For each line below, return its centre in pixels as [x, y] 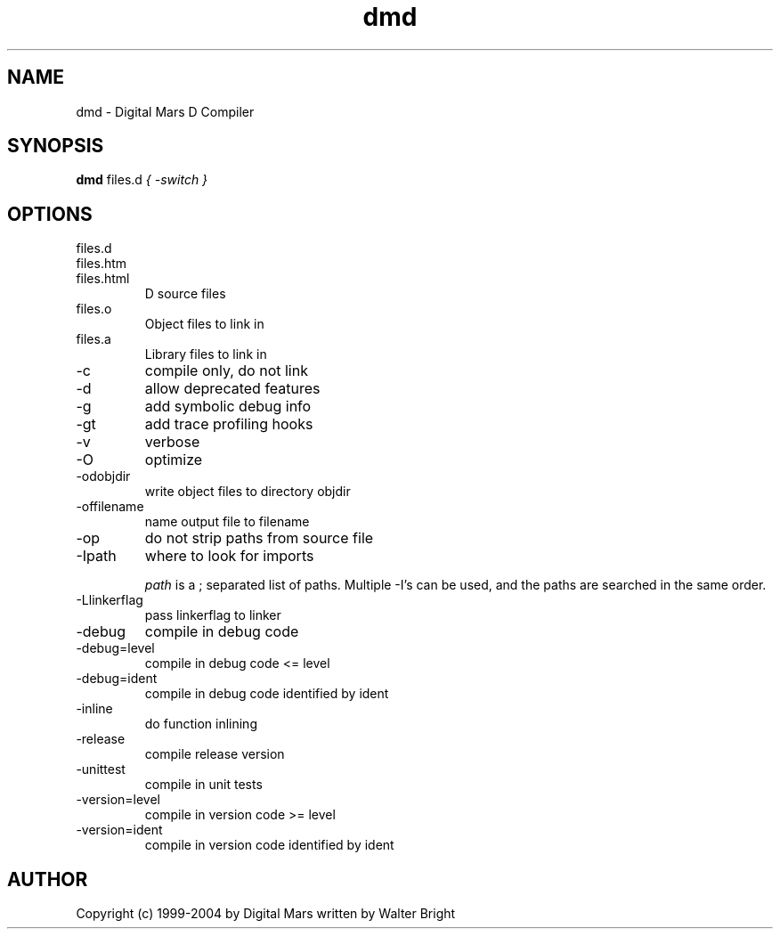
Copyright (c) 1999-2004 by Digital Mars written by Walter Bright [266, 914]
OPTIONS [50, 214]
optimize [174, 460]
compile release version [215, 754]
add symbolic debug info [228, 407]
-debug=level [115, 648]
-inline [94, 709]
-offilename [110, 507]
